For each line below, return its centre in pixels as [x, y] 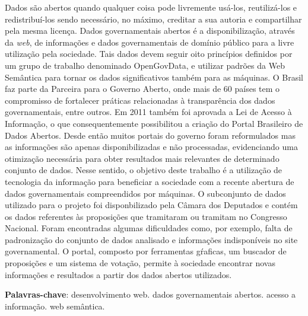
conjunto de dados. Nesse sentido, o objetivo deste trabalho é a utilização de [144, 170]
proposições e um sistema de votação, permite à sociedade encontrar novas [140, 263]
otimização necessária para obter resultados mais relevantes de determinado [142, 158]
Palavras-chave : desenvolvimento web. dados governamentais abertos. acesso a [150, 294]
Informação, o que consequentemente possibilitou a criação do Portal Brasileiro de [154, 123]
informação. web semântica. [55, 306]
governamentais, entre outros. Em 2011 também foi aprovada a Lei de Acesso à [148, 112]
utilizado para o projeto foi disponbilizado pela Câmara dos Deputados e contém [151, 205]
